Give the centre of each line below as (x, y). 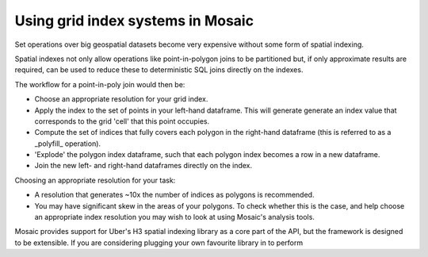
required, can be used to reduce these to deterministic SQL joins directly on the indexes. (159, 70)
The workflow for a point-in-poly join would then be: (100, 84)
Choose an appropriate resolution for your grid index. (121, 99)
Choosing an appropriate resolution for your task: (95, 180)
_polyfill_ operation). (68, 144)
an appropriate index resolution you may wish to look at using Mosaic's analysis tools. (174, 217)
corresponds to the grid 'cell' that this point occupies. (122, 121)
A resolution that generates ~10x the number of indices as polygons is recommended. (174, 195)
